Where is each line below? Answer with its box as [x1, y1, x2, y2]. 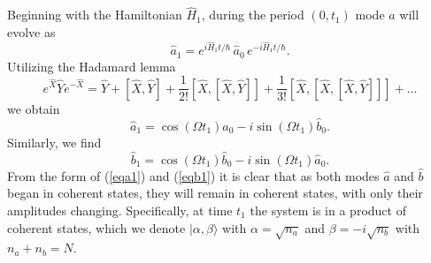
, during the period [201, 5, 304, 24]
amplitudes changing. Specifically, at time [7, 200, 233, 219]
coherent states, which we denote [7, 218, 186, 237]
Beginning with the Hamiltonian [7, 5, 182, 24]
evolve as [7, 22, 56, 41]
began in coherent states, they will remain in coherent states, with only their [7, 184, 423, 202]
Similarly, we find [7, 132, 102, 151]
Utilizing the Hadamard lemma [7, 56, 176, 75]
